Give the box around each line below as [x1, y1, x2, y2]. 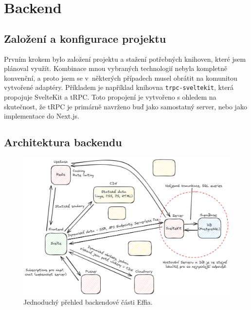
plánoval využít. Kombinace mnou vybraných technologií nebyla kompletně [4, 63, 227, 73]
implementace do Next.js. [4, 111, 79, 121]
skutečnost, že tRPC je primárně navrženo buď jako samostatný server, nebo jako [4, 101, 247, 111]
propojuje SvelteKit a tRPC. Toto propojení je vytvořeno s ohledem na [4, 92, 216, 102]
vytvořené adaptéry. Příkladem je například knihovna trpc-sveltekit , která [4, 82, 234, 92]
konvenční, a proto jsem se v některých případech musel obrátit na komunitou [4, 72, 237, 83]
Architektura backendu [4, 135, 122, 150]
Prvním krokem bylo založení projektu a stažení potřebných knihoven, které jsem [4, 53, 246, 64]
